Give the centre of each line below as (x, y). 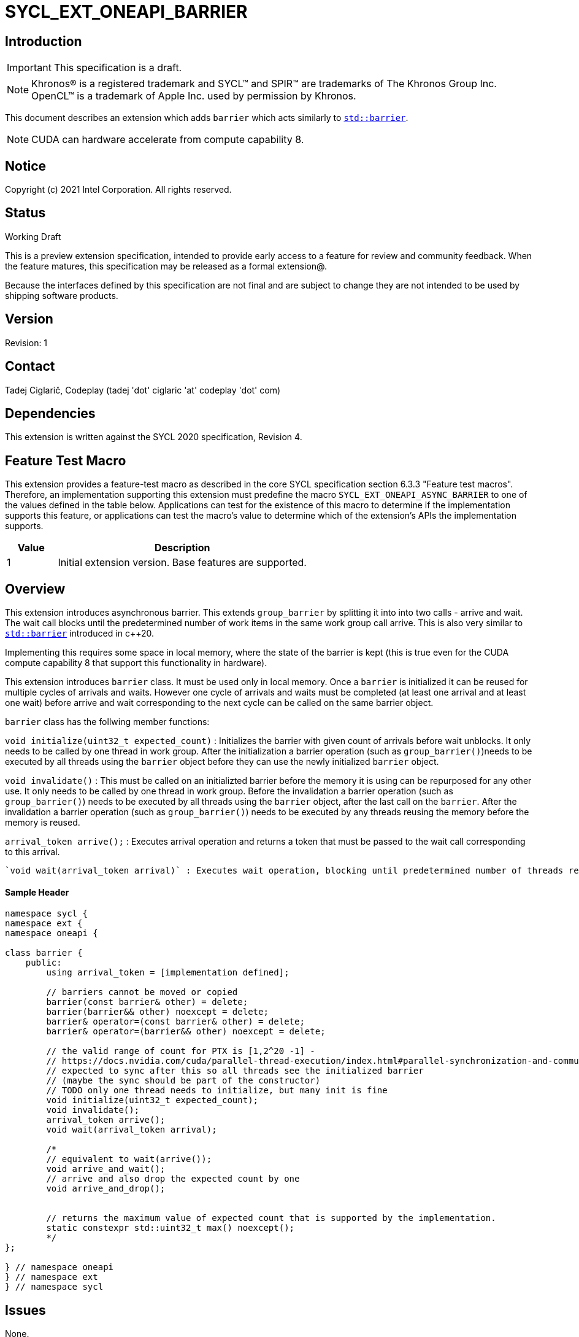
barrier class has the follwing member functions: (107, 722)
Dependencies (50, 413)
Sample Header (37, 892)
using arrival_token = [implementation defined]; (168, 973)
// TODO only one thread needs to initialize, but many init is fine (217, 1091)
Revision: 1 (26, 343)
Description (182, 548)
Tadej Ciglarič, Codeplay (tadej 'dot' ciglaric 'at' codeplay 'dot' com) (143, 390)
